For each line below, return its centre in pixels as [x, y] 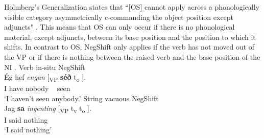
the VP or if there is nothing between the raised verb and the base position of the [132, 56]
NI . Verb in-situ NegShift [45, 67]
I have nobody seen [37, 88]
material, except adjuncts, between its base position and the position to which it [130, 37]
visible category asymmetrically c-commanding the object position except [119, 17]
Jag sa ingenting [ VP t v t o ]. [48, 109]
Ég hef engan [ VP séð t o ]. [45, 77]
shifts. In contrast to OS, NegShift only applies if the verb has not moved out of [129, 47]
